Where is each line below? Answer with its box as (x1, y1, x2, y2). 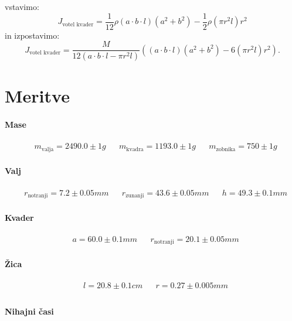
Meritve (5, 84, 70, 108)
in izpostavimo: (5, 29, 60, 41)
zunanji (125, 193, 144, 199)
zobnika (216, 146, 236, 152)
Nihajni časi (5, 305, 54, 317)
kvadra (126, 146, 144, 152)
